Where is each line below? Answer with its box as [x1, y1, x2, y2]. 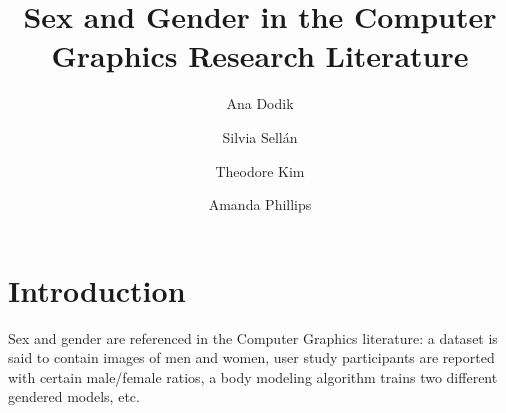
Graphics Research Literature [51, 35, 469, 76]
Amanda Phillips [208, 194, 312, 215]
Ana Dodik [226, 93, 294, 114]
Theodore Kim [215, 160, 305, 181]
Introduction [8, 269, 186, 310]
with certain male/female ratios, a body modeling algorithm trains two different [8, 366, 498, 387]
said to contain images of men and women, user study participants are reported [8, 347, 495, 368]
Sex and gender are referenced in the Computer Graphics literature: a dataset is [8, 327, 498, 348]
